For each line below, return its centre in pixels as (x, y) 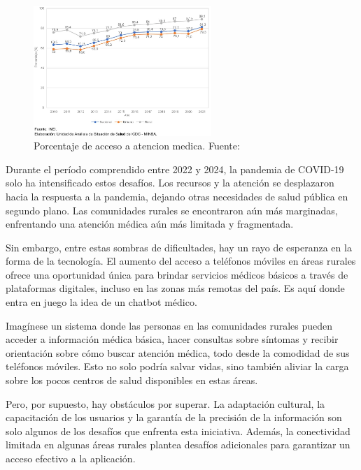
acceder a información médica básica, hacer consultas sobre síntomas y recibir (172, 339)
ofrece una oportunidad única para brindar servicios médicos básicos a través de (177, 274)
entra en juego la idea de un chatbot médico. (101, 302)
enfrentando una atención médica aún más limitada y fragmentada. (150, 224)
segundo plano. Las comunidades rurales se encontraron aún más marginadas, (172, 210)
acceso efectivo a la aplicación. (71, 458)
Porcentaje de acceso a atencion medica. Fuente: (137, 146)
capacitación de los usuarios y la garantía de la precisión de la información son (174, 417)
